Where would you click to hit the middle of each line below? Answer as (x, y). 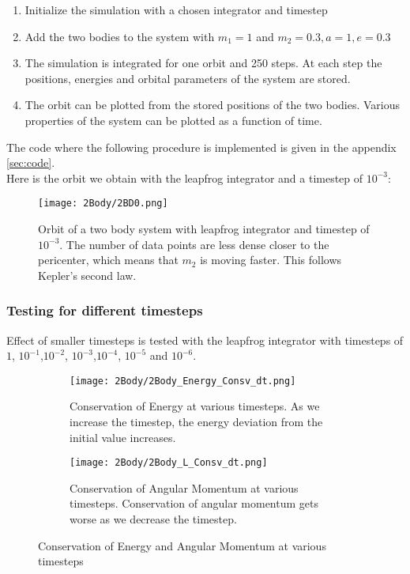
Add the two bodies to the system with (120, 36)
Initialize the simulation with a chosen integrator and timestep (176, 9)
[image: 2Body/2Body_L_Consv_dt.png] (169, 463)
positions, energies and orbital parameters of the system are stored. (188, 78)
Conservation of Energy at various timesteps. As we (195, 406)
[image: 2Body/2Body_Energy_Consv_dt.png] (183, 381)
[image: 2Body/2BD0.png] (103, 204)
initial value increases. (123, 437)
